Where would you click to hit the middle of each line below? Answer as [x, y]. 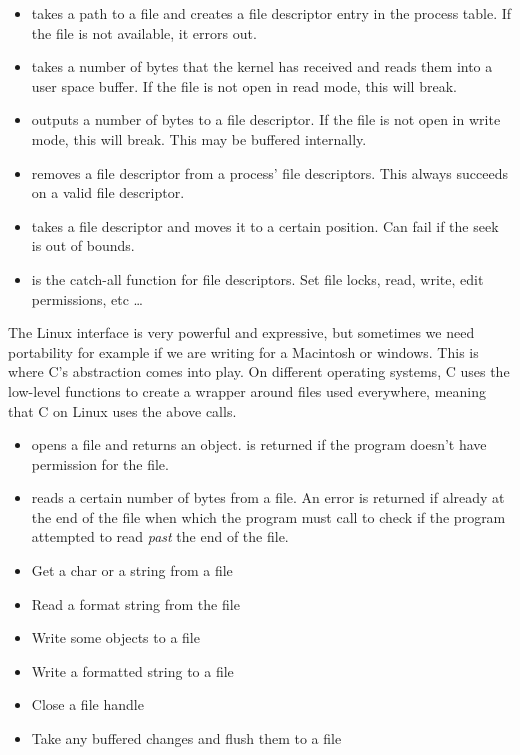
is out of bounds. [83, 245]
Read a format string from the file [135, 603]
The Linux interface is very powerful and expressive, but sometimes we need [241, 332]
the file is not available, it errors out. [144, 32]
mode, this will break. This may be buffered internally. [199, 138]
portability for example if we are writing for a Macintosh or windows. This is [243, 351]
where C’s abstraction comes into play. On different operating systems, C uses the [259, 371]
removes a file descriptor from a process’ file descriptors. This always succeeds [269, 172]
